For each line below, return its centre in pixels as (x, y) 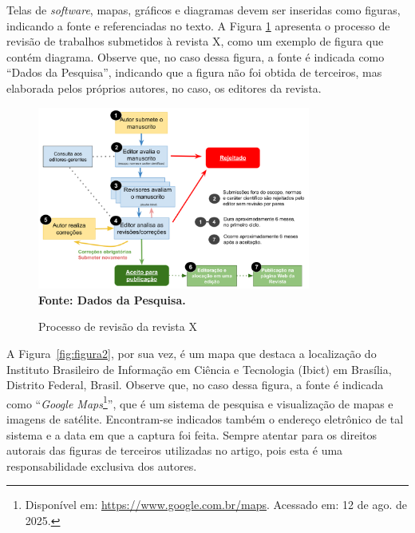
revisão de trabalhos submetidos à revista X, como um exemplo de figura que (195, 41)
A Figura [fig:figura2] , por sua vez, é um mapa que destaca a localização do (192, 353)
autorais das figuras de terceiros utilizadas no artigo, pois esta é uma (175, 450)
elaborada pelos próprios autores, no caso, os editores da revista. (164, 88)
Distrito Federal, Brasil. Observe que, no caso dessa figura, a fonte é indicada (195, 385)
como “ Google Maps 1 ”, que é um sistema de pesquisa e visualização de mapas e (200, 402)
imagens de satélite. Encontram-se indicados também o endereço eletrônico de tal (205, 418)
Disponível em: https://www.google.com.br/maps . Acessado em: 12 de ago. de (216, 505)
